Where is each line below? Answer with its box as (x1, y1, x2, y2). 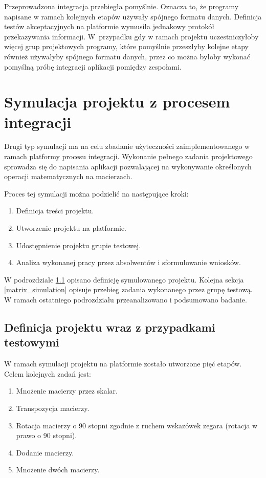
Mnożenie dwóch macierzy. (16, 464, 100, 475)
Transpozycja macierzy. (16, 402, 90, 413)
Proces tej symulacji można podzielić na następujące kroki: (4, 188, 189, 199)
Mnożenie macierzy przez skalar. (16, 385, 118, 396)
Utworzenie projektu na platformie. (16, 223, 126, 233)
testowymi (4, 334, 59, 350)
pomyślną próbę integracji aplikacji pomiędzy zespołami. (4, 61, 182, 72)
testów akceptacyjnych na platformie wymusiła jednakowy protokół (4, 21, 214, 32)
